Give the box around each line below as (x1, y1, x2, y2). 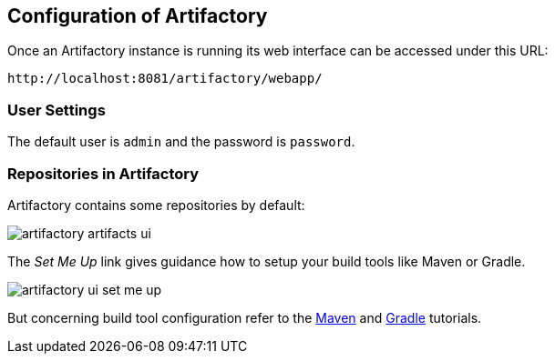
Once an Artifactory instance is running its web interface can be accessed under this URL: (7, 43, 549, 59)
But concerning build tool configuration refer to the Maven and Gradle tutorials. (7, 309, 482, 326)
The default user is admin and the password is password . (7, 134, 355, 150)
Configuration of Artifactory (7, 5, 268, 27)
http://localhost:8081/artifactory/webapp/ (7, 71, 323, 86)
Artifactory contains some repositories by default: (7, 196, 305, 213)
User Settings (7, 100, 106, 119)
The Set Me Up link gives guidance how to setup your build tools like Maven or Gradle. (7, 253, 526, 269)
